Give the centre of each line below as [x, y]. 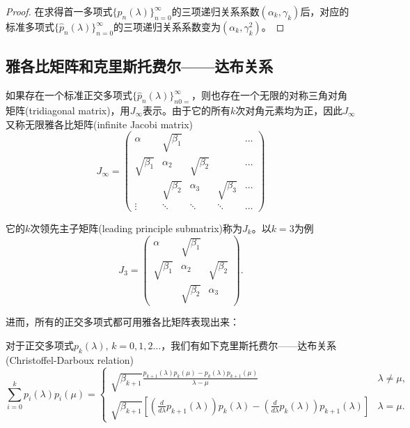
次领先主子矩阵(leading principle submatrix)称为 [136, 228]
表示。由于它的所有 [186, 110]
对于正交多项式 [40, 345]
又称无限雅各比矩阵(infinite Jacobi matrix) [99, 124]
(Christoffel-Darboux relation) [70, 359]
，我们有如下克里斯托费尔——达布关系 [249, 345]
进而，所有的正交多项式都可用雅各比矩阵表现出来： [123, 322]
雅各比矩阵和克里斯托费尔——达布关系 [140, 66]
